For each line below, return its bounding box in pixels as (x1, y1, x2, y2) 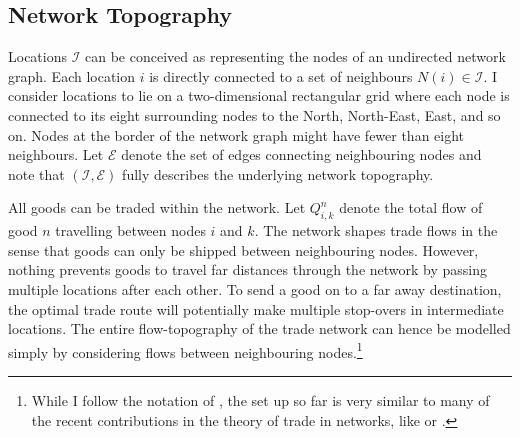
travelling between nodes (55, 220, 206, 241)
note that (8, 163, 65, 184)
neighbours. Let (8, 144, 104, 165)
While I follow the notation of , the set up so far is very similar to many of (31, 389, 490, 410)
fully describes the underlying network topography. (122, 163, 434, 184)
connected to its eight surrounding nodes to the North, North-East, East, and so (8, 104, 501, 125)
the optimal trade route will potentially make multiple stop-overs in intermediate (8, 298, 504, 319)
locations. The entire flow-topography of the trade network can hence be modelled (8, 318, 511, 339)
